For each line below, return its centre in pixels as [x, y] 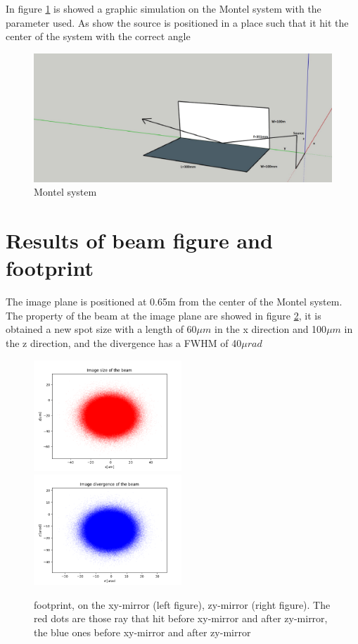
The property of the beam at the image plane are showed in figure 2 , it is [164, 315]
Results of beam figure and [139, 240]
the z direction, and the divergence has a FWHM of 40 [124, 343]
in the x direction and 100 [271, 329]
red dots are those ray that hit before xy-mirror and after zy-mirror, [181, 618]
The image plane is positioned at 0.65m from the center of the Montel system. [174, 302]
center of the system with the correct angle [98, 36]
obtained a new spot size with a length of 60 [101, 329]
